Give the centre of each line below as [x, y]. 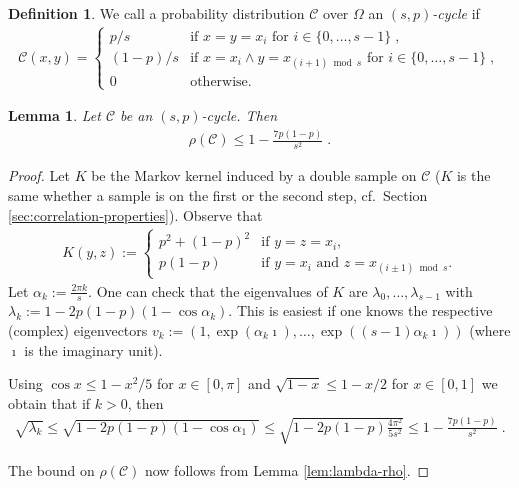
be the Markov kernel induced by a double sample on [254, 175]
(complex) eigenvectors [78, 329]
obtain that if [49, 402]
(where [490, 329]
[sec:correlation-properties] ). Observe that [135, 214]
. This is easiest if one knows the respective [360, 310]
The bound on [51, 470]
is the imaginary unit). [93, 349]
